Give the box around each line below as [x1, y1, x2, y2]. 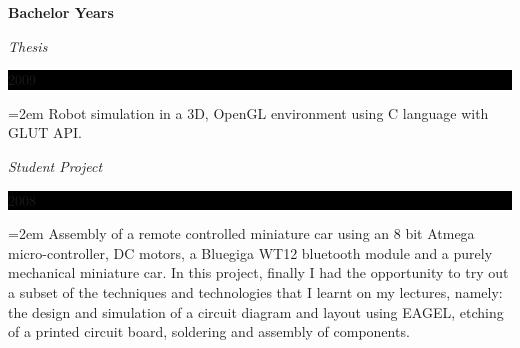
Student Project [8, 155, 103, 176]
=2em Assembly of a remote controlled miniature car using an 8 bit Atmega [8, 223, 475, 244]
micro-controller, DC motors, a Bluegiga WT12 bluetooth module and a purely [8, 242, 493, 263]
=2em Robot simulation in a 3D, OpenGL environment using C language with [8, 102, 489, 123]
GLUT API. [8, 122, 82, 143]
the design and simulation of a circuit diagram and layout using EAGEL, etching [8, 301, 504, 322]
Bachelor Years [8, 2, 114, 22]
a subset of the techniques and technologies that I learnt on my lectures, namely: [8, 281, 503, 302]
